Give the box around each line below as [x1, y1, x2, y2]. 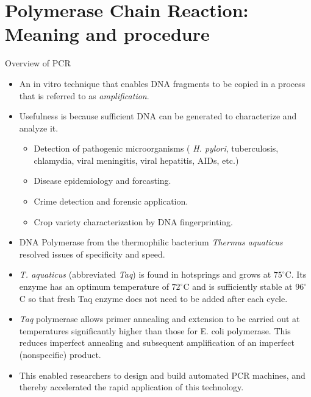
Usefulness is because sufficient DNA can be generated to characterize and [19, 110, 297, 122]
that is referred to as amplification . [19, 89, 149, 102]
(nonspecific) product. [19, 348, 101, 360]
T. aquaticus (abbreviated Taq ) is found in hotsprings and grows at [19, 268, 271, 281]
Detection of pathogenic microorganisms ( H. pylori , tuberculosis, [34, 142, 279, 155]
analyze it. [19, 121, 59, 134]
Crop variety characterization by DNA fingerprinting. [34, 215, 233, 228]
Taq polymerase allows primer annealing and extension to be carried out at [19, 312, 300, 325]
